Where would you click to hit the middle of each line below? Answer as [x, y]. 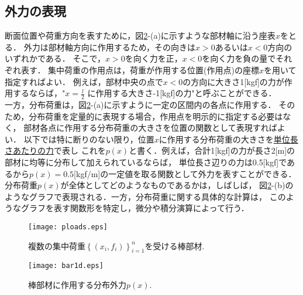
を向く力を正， [154, 58]
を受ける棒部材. [175, 245]
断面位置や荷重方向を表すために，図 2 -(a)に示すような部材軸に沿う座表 [140, 35]
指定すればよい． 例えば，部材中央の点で [84, 81]
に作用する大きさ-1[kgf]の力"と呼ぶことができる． [182, 93]
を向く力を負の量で [239, 58]
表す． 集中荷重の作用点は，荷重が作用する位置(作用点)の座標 [140, 69]
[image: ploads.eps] [68, 227]
